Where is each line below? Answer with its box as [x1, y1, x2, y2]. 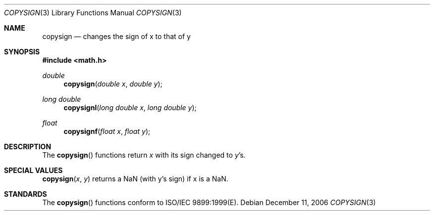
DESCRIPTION [4, 142, 52, 151]
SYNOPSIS [4, 47, 40, 56]
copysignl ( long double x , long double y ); [63, 103, 197, 112]
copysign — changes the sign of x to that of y [42, 32, 191, 41]
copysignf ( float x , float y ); [63, 127, 151, 135]
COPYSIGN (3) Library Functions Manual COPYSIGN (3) [4, 8, 182, 17]
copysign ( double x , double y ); [63, 80, 163, 88]
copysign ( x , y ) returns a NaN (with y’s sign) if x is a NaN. [42, 174, 228, 183]
